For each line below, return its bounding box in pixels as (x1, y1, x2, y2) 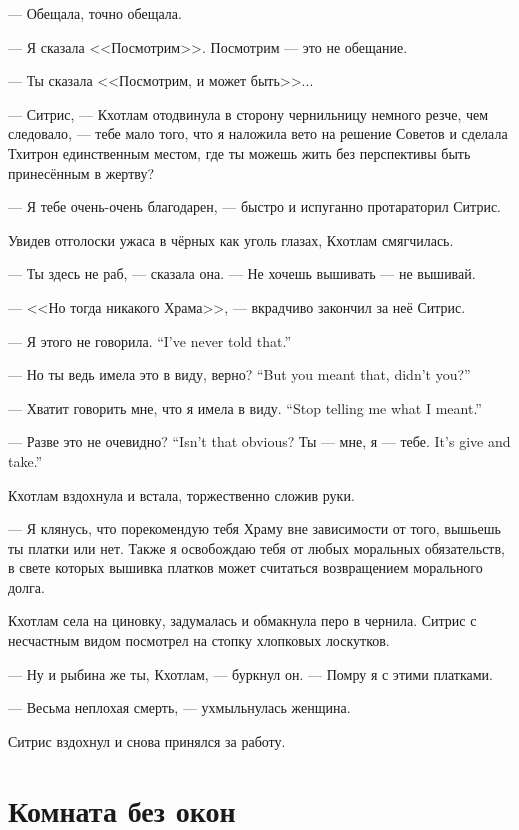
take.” (8, 450, 43, 471)
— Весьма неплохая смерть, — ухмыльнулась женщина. (8, 697, 351, 718)
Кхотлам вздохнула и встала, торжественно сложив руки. (8, 484, 355, 505)
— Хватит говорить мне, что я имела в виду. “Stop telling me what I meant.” (8, 397, 482, 418)
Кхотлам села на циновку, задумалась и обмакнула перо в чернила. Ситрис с (8, 610, 477, 631)
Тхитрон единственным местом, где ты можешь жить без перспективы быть (8, 142, 471, 163)
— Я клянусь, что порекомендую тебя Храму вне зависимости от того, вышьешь (8, 518, 501, 539)
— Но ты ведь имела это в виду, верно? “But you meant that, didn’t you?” (8, 364, 471, 385)
